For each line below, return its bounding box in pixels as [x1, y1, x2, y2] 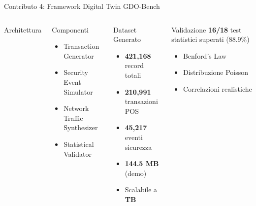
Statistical [64, 138, 94, 149]
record [125, 60, 144, 70]
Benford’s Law [183, 50, 226, 61]
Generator [64, 50, 94, 61]
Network [64, 103, 89, 113]
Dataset [113, 24, 137, 34]
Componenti [52, 24, 89, 34]
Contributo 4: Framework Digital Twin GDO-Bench [4, 1, 160, 11]
